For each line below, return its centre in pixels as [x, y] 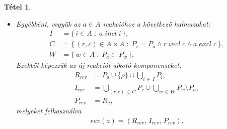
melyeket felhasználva [49, 111]
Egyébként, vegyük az [48, 23]
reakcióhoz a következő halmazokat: [157, 23]
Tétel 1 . [18, 7]
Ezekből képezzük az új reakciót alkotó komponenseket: [99, 65]
